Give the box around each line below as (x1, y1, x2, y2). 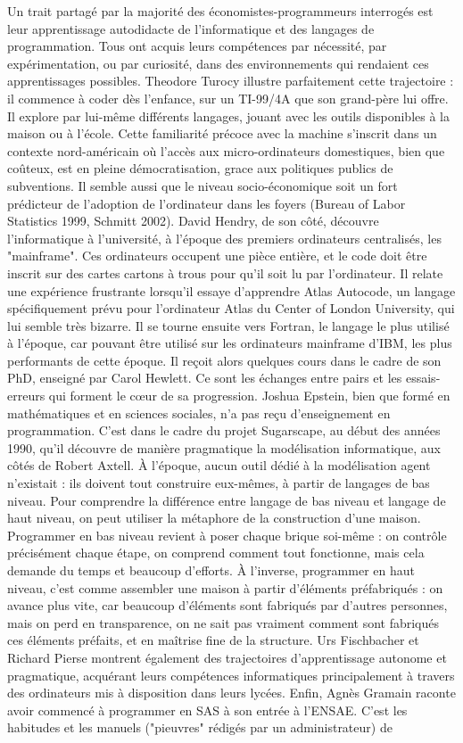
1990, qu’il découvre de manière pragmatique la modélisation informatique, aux (7, 438, 441, 457)
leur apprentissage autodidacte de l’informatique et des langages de (7, 19, 375, 37)
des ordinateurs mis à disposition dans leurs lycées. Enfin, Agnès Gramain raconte (7, 683, 456, 702)
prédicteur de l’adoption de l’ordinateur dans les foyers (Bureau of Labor (7, 194, 406, 212)
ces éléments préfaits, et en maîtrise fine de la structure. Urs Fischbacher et (7, 631, 419, 649)
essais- (405, 368, 441, 387)
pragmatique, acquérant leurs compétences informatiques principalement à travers (7, 665, 455, 684)
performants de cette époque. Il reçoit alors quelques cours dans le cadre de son (7, 351, 442, 369)
